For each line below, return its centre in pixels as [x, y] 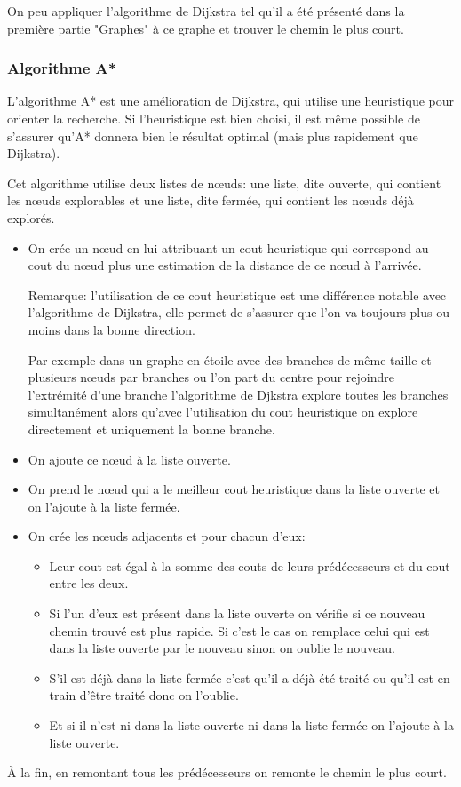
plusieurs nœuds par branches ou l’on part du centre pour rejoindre [211, 377]
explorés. [31, 217]
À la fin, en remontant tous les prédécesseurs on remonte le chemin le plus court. [227, 772]
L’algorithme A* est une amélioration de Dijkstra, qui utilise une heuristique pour [230, 101]
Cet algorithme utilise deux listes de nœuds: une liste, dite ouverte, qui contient [224, 183]
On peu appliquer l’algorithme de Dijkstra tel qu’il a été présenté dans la [206, 11]
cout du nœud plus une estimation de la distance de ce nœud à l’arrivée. [225, 265]
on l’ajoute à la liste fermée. [104, 506]
